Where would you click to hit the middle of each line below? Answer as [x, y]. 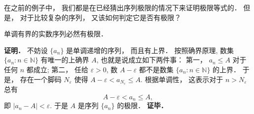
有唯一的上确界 [65, 60]
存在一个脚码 [41, 79]
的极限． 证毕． [142, 105]
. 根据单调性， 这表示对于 [182, 79]
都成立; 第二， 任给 [57, 69]
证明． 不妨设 [26, 50]
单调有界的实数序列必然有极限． [56, 34]
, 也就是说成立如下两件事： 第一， [151, 60]
